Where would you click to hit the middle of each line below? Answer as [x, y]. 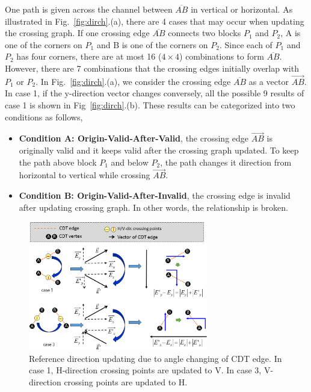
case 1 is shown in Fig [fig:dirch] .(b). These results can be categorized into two [150, 104]
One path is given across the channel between [89, 9]
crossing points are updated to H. [126, 381]
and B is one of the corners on [152, 44]
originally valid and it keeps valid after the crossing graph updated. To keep [159, 150]
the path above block [58, 162]
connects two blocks [205, 33]
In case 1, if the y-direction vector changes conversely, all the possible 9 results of [155, 93]
